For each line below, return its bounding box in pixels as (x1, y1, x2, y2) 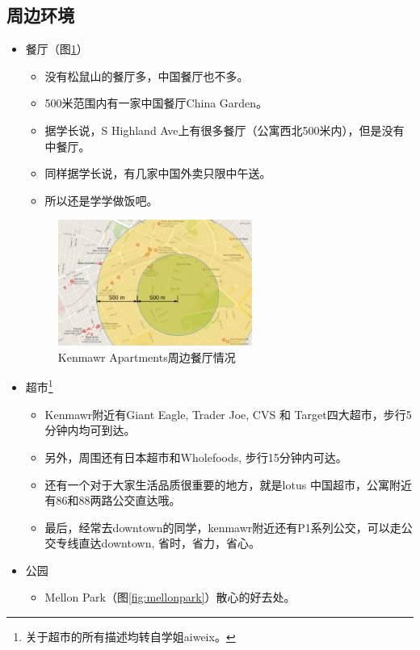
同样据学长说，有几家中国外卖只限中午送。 (44, 165, 271, 182)
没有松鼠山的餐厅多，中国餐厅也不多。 (44, 67, 249, 84)
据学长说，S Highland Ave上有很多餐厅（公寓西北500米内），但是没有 (44, 121, 405, 138)
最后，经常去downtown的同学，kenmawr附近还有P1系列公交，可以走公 (44, 518, 413, 535)
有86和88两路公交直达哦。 (44, 492, 181, 509)
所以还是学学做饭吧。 (44, 191, 158, 208)
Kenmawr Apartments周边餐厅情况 (57, 348, 236, 365)
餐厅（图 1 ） (25, 40, 88, 57)
